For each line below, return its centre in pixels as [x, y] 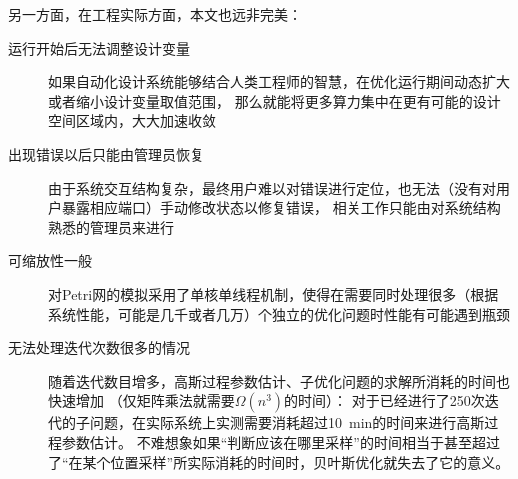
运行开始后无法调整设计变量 [99, 47]
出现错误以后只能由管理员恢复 [106, 153]
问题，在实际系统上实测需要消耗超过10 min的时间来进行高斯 [287, 422]
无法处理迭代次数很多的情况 [99, 347]
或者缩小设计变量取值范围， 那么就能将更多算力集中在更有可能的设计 [274, 100]
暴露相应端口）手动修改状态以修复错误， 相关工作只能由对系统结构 [281, 207]
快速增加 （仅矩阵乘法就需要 [141, 400]
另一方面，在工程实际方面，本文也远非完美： [155, 14]
